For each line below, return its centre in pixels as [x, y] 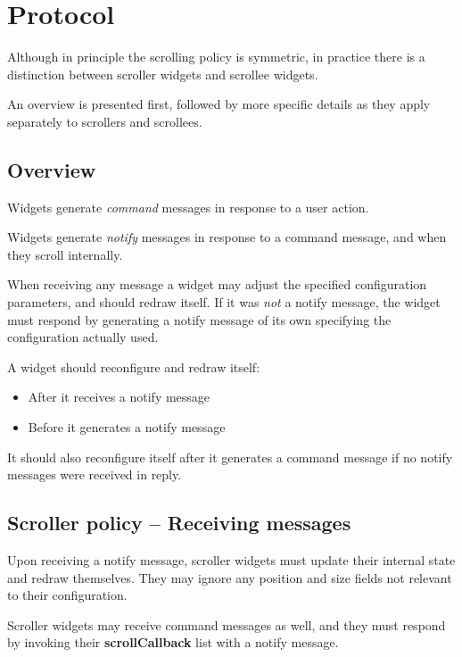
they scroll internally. [65, 254]
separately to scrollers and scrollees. [105, 121]
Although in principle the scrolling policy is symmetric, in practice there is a [216, 57]
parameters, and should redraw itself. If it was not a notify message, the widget [224, 302]
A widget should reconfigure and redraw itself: [134, 366]
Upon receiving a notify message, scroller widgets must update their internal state [231, 560]
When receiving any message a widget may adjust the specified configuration [217, 284]
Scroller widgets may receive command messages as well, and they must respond [227, 624]
